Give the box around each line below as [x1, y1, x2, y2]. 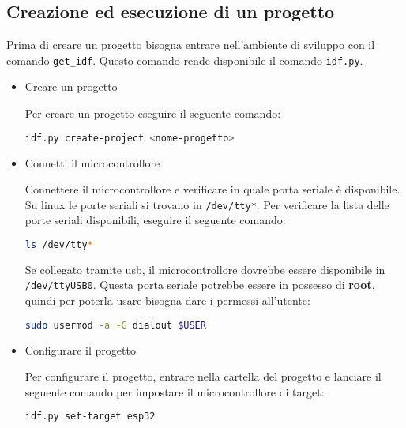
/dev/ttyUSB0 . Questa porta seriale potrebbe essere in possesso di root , [24, 276, 375, 293]
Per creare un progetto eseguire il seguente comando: [24, 105, 281, 122]
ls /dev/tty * [24, 238, 93, 250]
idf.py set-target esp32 [24, 411, 156, 422]
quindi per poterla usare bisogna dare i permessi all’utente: [24, 292, 310, 309]
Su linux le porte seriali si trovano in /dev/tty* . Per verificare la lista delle [24, 196, 389, 212]
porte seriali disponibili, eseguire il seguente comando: [24, 212, 286, 228]
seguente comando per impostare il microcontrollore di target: [24, 383, 325, 400]
